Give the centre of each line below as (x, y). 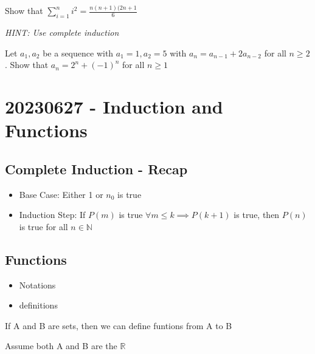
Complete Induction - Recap (96, 168)
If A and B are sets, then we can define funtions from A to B (119, 325)
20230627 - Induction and (114, 107)
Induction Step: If (52, 215)
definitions (38, 305)
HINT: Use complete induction (62, 32)
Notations (37, 284)
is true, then (257, 215)
